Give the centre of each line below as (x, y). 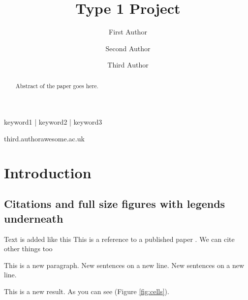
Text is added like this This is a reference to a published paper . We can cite (119, 239)
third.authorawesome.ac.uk (44, 138)
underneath (34, 218)
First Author (128, 32)
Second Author (128, 48)
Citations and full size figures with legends (115, 204)
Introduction (48, 172)
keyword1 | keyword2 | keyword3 (53, 122)
